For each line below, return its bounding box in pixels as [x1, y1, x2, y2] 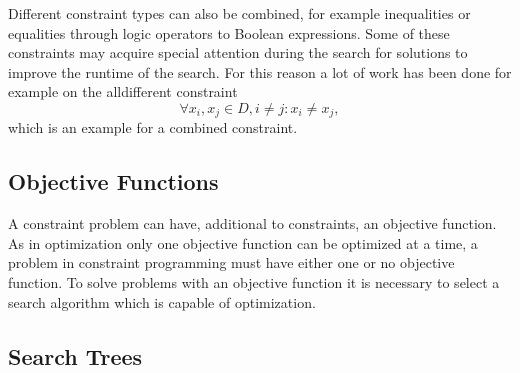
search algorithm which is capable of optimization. [8, 291, 316, 312]
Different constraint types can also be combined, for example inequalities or [8, 3, 471, 23]
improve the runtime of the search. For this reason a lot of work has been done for [8, 61, 512, 82]
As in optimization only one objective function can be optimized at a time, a [8, 232, 478, 253]
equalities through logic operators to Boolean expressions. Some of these [8, 22, 450, 43]
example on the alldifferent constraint [8, 81, 238, 102]
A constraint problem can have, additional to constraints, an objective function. [8, 213, 497, 234]
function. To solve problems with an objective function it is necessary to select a [8, 272, 500, 292]
